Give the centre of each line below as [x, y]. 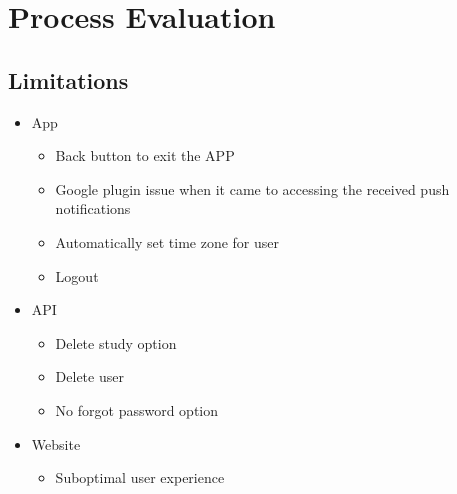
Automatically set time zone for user [167, 241]
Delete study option [116, 342]
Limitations [68, 79]
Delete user [89, 376]
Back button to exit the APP [145, 155]
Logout [77, 275]
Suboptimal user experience [140, 477]
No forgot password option [137, 409]
